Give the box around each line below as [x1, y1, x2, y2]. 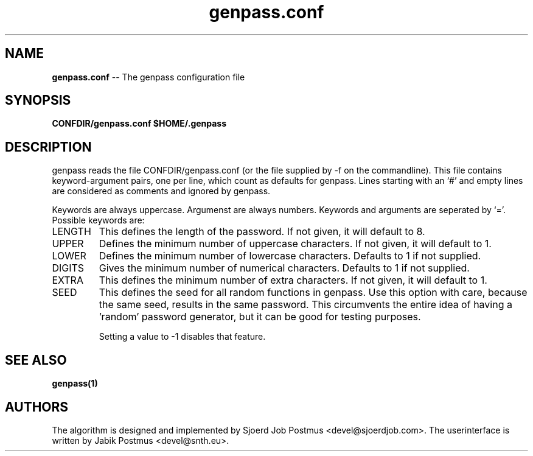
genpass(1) [52, 378, 98, 389]
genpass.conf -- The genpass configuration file [52, 71, 245, 82]
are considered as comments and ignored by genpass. [52, 186, 271, 197]
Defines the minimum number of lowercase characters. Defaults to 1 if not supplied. [99, 250, 481, 262]
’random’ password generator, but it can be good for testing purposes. [99, 310, 421, 323]
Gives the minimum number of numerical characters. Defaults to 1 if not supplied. [99, 262, 470, 275]
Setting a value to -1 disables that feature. [99, 331, 266, 342]
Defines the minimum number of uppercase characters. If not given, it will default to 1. [99, 237, 492, 250]
